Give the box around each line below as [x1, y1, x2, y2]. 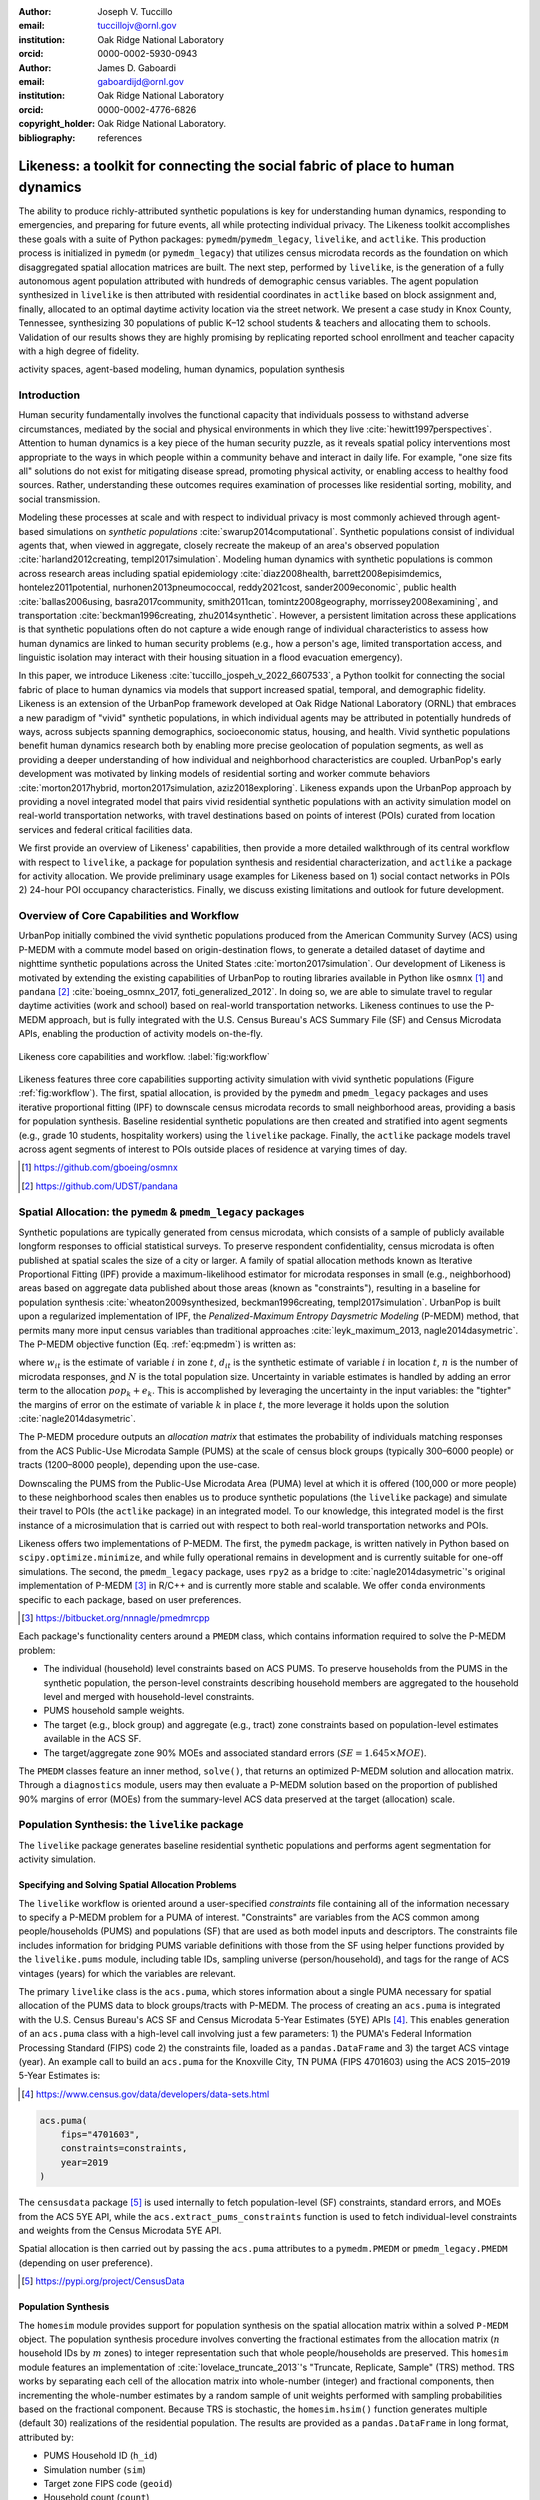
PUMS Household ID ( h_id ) [43, 2450, 158, 2462]
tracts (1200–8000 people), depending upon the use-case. [18, 1459, 260, 1471]
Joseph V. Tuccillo [97, 6, 173, 17]
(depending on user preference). [18, 2256, 154, 2269]
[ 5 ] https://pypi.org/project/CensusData [21, 2275, 185, 2287]
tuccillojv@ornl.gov [97, 20, 177, 32]
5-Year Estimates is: [18, 2070, 101, 2082]
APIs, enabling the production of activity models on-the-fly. [18, 1028, 264, 1040]
